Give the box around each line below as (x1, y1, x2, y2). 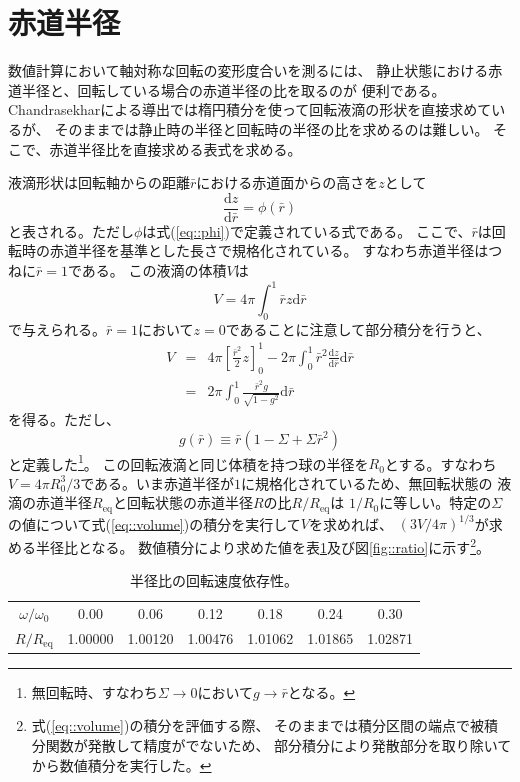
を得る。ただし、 (8, 408, 120, 429)
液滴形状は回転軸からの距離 (8, 172, 190, 193)
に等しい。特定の (379, 492, 492, 513)
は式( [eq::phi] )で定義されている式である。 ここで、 (142, 220, 472, 241)
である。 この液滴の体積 (67, 259, 227, 280)
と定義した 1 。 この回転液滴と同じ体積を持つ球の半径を (8, 450, 369, 474)
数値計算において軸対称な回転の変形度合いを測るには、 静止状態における (8, 60, 489, 81)
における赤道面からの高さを (196, 172, 379, 193)
